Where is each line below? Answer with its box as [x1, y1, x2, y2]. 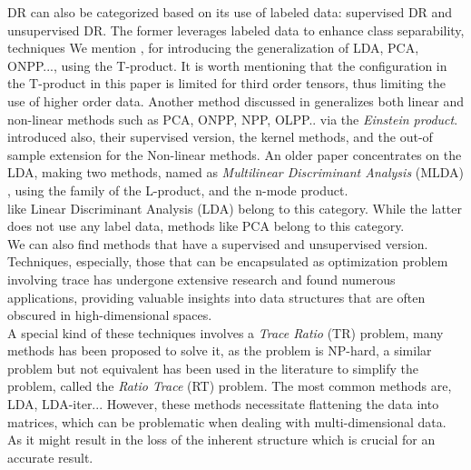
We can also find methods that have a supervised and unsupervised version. [7, 234, 428, 253]
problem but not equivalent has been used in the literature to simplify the [7, 358, 419, 377]
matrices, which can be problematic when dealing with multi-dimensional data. [7, 412, 446, 431]
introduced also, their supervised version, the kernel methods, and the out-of [7, 127, 433, 146]
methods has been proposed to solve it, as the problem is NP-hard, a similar [7, 341, 432, 360]
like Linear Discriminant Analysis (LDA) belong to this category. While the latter [7, 198, 462, 217]
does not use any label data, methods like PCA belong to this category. [7, 216, 405, 235]
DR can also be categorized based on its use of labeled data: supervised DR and [7, 3, 453, 21]
